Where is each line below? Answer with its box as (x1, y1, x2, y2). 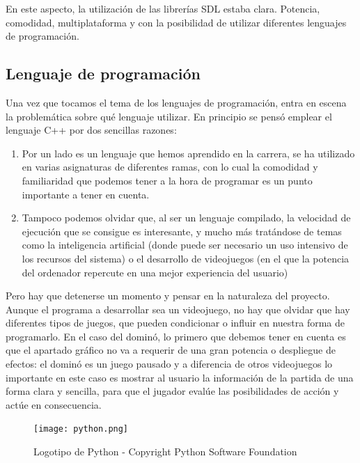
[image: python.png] (33, 424, 129, 434)
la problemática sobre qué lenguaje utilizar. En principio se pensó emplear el (6, 109, 332, 123)
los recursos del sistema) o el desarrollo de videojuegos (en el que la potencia (22, 251, 350, 265)
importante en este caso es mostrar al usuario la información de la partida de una (6, 370, 354, 384)
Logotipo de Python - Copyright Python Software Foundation (33, 444, 297, 459)
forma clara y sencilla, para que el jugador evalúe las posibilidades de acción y (6, 384, 339, 398)
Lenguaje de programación (6, 63, 201, 84)
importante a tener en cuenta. (22, 187, 150, 201)
